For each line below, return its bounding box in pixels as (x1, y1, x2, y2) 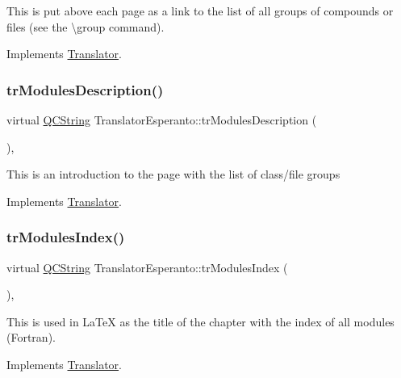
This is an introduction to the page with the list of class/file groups (6, 166, 340, 183)
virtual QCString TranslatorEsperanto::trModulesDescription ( (6, 111, 317, 128)
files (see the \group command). (6, 18, 165, 35)
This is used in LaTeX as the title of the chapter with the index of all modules (6, 313, 395, 330)
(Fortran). (6, 329, 56, 346)
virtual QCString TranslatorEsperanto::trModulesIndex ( (6, 258, 288, 275)
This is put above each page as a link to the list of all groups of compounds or (6, 2, 394, 19)
